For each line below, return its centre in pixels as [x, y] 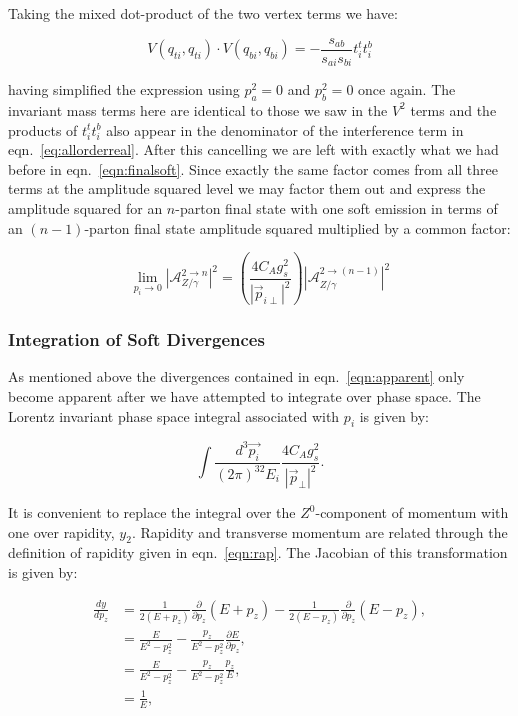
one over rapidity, [61, 531]
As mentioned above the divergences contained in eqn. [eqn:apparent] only [236, 376]
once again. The [407, 89]
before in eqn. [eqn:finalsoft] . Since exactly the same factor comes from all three [253, 168]
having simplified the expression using [124, 89]
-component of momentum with [412, 512]
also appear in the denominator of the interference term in [285, 129]
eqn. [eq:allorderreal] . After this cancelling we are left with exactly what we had [253, 149]
